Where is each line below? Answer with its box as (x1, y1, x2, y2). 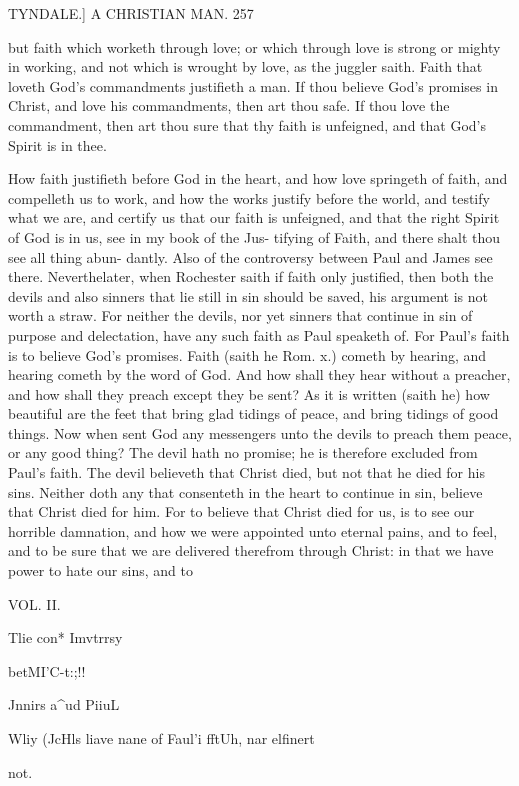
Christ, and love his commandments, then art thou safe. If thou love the (8, 95, 450, 116)
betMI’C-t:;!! (8, 660, 86, 681)
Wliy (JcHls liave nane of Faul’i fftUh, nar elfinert (8, 728, 315, 748)
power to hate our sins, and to (8, 560, 193, 581)
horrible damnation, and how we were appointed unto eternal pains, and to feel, (8, 520, 498, 541)
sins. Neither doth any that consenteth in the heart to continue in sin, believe (8, 481, 483, 502)
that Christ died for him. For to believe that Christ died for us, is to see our (8, 501, 475, 522)
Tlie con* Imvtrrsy (8, 627, 123, 648)
